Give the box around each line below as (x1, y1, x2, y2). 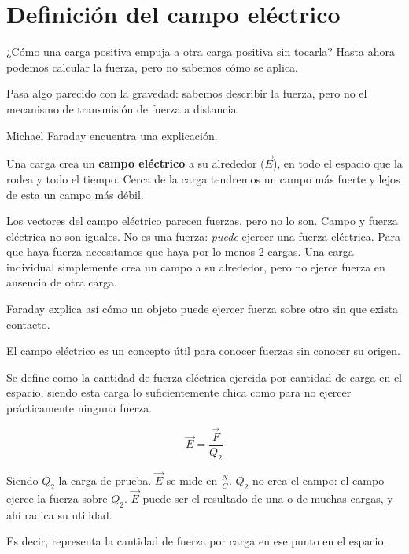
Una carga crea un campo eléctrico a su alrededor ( (6, 155, 265, 172)
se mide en (166, 471, 218, 488)
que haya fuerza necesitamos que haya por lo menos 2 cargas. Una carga (6, 243, 354, 260)
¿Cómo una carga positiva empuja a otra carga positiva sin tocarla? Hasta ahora (6, 43, 395, 60)
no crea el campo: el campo (252, 471, 385, 488)
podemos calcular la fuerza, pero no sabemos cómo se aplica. (6, 58, 298, 75)
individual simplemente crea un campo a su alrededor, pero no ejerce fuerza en (6, 258, 385, 275)
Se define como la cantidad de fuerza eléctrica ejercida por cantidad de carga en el (6, 368, 402, 385)
